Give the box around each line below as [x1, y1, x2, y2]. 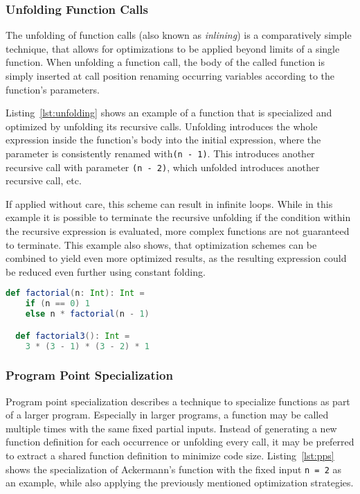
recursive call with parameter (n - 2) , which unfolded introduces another [6, 159, 320, 174]
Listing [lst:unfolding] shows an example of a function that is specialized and [6, 105, 332, 120]
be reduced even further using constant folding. [6, 264, 206, 279]
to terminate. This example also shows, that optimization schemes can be [6, 237, 317, 252]
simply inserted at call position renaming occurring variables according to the [6, 69, 335, 82]
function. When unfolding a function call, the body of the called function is [6, 55, 325, 69]
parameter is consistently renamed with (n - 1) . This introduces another [6, 145, 315, 160]
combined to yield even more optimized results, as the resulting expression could [6, 251, 347, 265]
